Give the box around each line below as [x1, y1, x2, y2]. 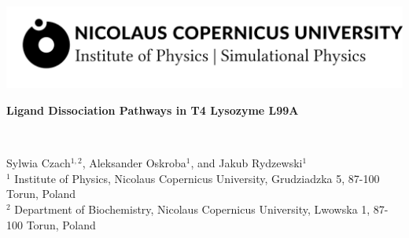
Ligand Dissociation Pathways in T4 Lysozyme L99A [6, 101, 299, 118]
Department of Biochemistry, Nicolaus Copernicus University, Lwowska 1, [14, 200, 370, 217]
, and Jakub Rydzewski [190, 155, 303, 171]
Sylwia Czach [6, 155, 71, 171]
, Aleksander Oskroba [82, 155, 186, 171]
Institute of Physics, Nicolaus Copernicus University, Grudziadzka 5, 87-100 [14, 170, 380, 186]
